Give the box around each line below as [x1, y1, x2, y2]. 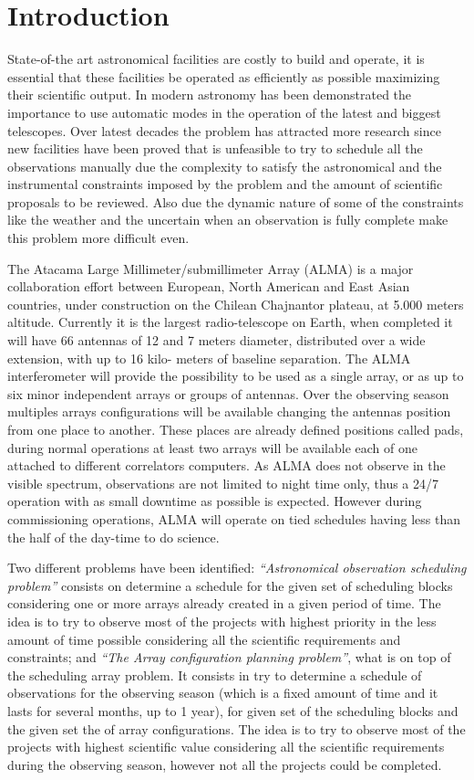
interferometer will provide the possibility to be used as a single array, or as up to [7, 366, 464, 385]
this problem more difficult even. [7, 228, 190, 248]
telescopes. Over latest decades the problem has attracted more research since [7, 121, 441, 140]
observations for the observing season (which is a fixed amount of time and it [7, 683, 438, 702]
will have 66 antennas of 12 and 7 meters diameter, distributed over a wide [7, 331, 426, 350]
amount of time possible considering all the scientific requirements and [7, 629, 401, 648]
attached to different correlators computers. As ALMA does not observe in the [7, 456, 446, 475]
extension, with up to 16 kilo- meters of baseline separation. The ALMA [7, 348, 411, 367]
